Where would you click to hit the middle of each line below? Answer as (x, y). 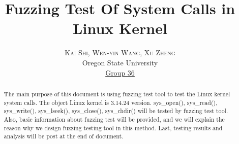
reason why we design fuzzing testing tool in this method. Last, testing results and (113, 128)
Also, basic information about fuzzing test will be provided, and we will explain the (114, 119)
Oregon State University (120, 62)
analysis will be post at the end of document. (64, 136)
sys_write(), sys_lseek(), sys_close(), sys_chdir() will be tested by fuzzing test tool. (116, 111)
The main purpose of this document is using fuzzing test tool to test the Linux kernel (117, 94)
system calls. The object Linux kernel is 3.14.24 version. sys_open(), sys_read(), (111, 102)
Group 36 (120, 72)
